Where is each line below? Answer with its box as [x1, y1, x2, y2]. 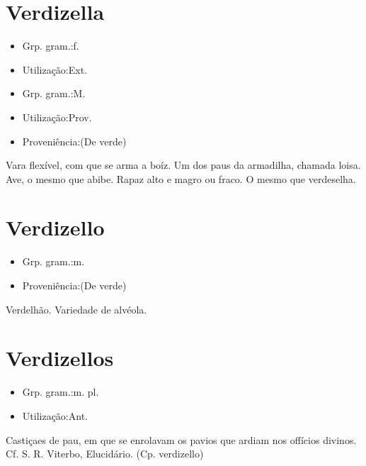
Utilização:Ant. [22, 408, 88, 423]
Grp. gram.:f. [22, 38, 79, 53]
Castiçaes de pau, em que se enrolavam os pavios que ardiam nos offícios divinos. [6, 432, 357, 447]
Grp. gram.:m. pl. [22, 384, 99, 399]
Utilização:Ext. [22, 62, 88, 77]
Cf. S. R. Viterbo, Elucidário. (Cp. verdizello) [6, 446, 204, 461]
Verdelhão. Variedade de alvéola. [6, 301, 147, 316]
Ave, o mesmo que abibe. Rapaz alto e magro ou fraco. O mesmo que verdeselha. [6, 171, 356, 186]
